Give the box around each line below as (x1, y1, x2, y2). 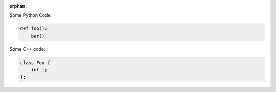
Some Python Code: (9, 12, 52, 18)
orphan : (9, 3, 27, 9)
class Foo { (20, 59, 51, 66)
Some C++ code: (9, 46, 45, 52)
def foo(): (20, 26, 48, 32)
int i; (31, 67, 48, 73)
